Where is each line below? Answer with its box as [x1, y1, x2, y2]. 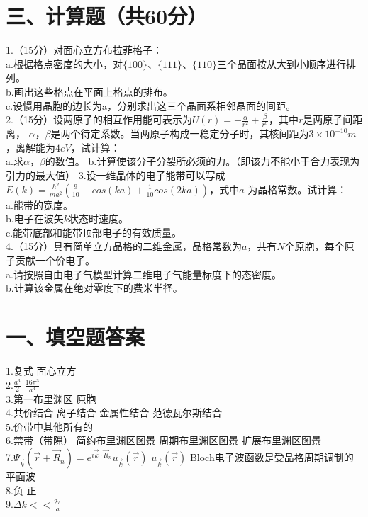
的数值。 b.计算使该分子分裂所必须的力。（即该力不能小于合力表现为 [45, 154, 360, 169]
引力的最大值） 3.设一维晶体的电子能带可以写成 [6, 168, 225, 183]
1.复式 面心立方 [6, 363, 77, 377]
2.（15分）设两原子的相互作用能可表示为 [6, 112, 192, 127]
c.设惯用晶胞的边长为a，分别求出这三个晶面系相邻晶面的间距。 [6, 98, 296, 113]
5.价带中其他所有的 [6, 419, 93, 433]
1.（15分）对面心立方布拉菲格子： [6, 42, 162, 57]
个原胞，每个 [284, 239, 345, 254]
